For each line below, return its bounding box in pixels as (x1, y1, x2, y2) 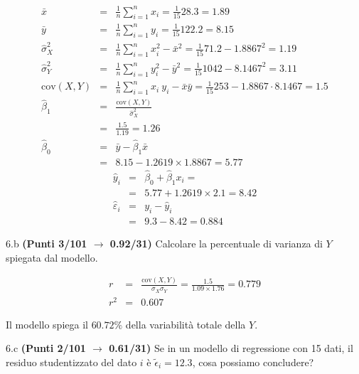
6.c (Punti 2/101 (6, 341, 86, 356)
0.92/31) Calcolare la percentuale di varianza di (109, 235, 323, 250)
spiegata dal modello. (6, 250, 98, 265)
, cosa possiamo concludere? (192, 354, 314, 369)
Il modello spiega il (6, 316, 88, 331)
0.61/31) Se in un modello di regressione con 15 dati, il (109, 341, 353, 356)
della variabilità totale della (125, 316, 246, 331)
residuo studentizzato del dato (6, 354, 137, 369)
